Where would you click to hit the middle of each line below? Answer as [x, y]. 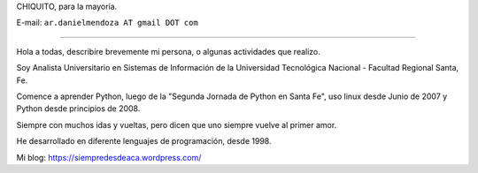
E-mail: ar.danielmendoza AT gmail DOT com [107, 23]
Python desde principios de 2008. [78, 109]
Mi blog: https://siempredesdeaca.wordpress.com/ [109, 157]
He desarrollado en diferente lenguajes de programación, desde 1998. [144, 141]
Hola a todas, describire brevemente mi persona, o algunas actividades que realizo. [168, 51]
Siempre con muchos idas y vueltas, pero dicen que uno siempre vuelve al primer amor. [177, 124]
